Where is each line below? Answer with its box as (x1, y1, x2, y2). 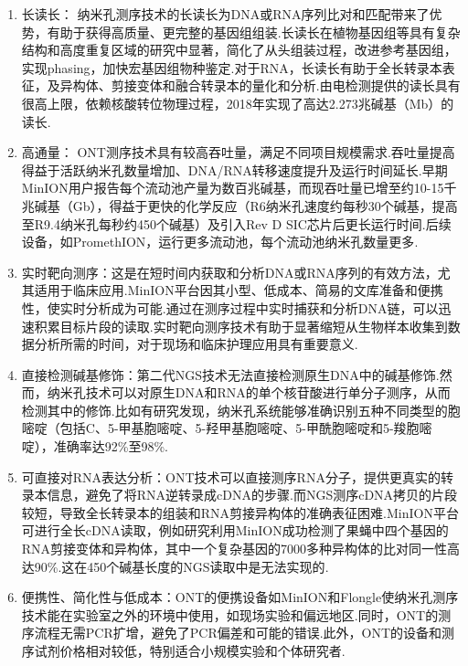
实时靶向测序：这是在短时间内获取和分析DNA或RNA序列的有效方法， (21, 262, 438, 281)
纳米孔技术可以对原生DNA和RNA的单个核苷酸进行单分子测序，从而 (47, 383, 451, 402)
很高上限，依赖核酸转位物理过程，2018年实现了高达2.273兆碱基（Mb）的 (21, 93, 454, 112)
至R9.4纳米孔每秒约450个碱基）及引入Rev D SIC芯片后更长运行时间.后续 (21, 214, 452, 233)
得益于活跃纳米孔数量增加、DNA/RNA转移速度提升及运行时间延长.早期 (21, 160, 448, 179)
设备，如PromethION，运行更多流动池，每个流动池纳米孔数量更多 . (21, 232, 419, 251)
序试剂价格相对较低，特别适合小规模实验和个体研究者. (21, 641, 346, 660)
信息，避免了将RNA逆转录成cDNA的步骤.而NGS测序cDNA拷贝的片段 (47, 485, 458, 504)
